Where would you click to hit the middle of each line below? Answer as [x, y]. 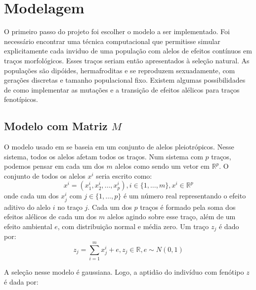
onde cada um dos [31, 196]
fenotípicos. [21, 99]
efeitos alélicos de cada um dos [50, 217]
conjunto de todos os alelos [45, 175]
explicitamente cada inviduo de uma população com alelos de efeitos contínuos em [128, 51]
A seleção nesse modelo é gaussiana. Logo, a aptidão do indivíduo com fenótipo [124, 271]
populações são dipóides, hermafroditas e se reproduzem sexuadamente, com [120, 70]
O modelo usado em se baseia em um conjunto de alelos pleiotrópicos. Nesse [119, 147]
